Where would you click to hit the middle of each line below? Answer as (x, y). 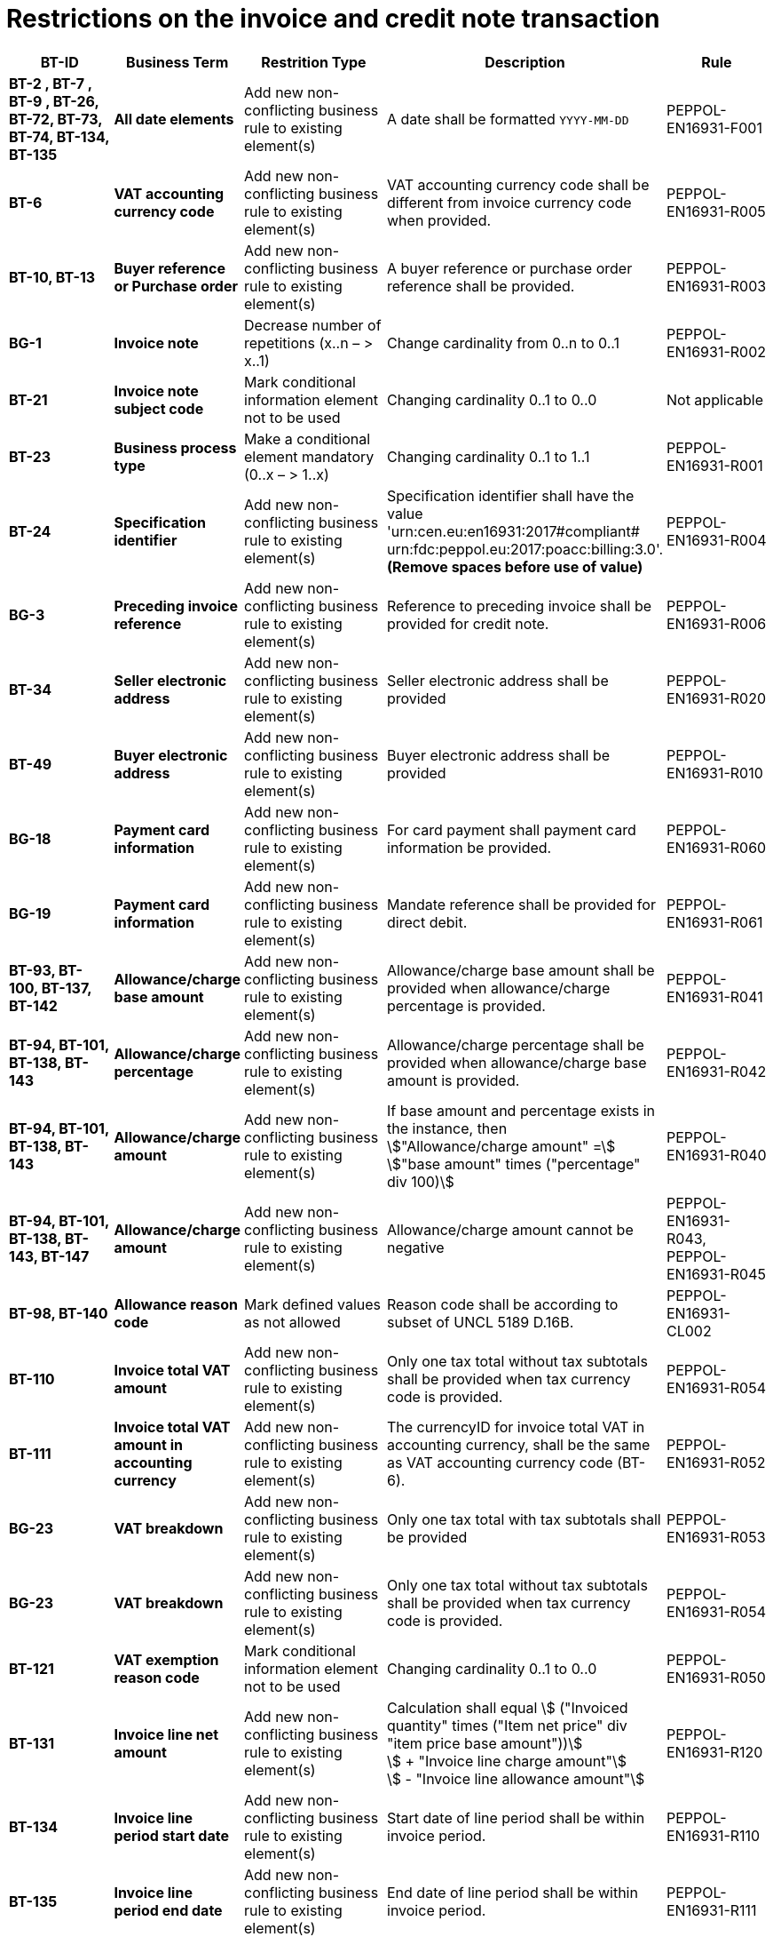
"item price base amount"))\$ (485, 1743)
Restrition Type (314, 62)
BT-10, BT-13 (52, 277)
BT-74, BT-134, (59, 136)
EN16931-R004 (716, 540)
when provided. (439, 220)
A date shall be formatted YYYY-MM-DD (508, 119)
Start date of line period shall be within (516, 1817)
